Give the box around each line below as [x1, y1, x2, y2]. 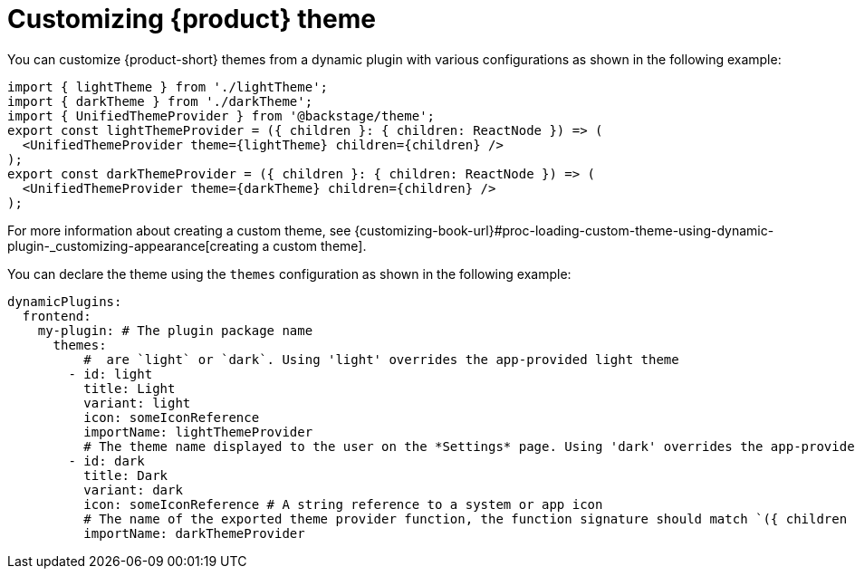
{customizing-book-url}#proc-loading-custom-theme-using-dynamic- [354, 222, 774, 238]
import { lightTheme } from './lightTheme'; [7, 79, 329, 94]
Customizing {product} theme [7, 4, 376, 34]
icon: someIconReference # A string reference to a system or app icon [83, 496, 603, 512]
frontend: [22, 308, 91, 323]
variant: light [83, 395, 191, 410]
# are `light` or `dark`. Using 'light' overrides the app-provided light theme [83, 351, 679, 367]
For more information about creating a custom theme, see [7, 222, 351, 238]
